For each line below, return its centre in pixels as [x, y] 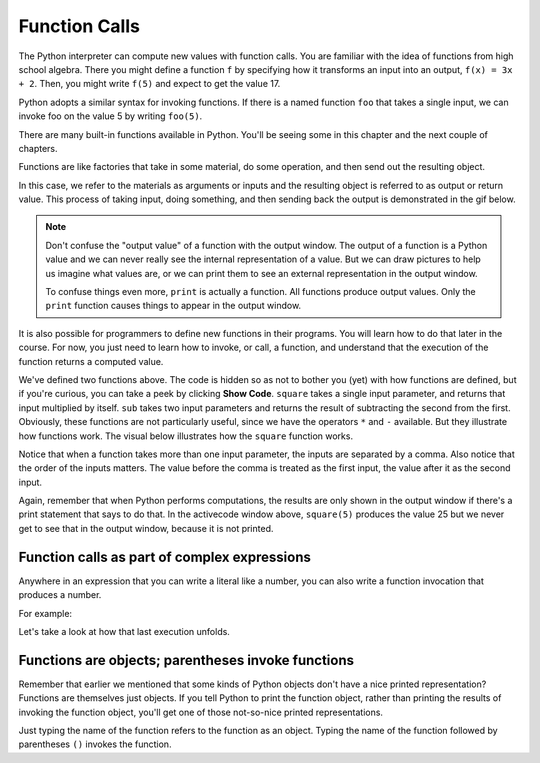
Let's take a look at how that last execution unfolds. [124, 631]
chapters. [38, 148]
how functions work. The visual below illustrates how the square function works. [186, 436]
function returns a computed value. [91, 361]
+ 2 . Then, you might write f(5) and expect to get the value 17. [149, 84]
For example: [45, 613]
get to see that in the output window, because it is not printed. [146, 528]
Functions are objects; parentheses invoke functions [186, 660]
